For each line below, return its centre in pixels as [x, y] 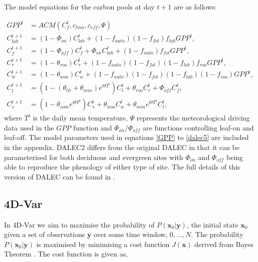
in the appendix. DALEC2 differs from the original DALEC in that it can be [122, 147]
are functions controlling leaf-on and [198, 127]
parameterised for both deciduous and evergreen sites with [94, 157]
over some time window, [131, 234]
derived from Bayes [224, 244]
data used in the [29, 127]
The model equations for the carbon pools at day [79, 6]
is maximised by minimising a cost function [103, 244]
